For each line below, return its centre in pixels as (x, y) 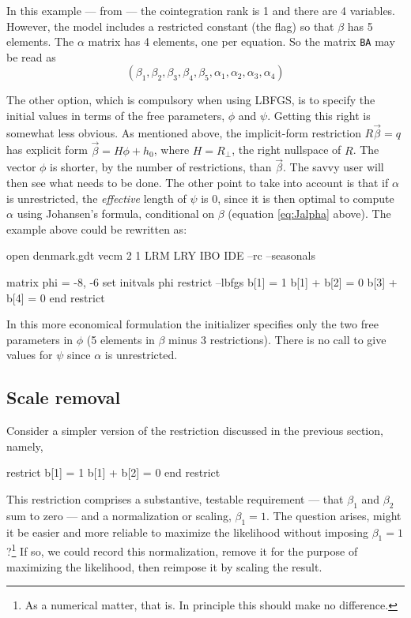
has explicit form (47, 150)
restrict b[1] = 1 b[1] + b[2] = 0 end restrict (113, 472)
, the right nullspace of (287, 150)
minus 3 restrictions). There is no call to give (277, 339)
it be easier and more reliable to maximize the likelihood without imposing (187, 532)
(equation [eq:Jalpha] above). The (309, 213)
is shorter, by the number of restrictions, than (161, 167)
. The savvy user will (334, 167)
